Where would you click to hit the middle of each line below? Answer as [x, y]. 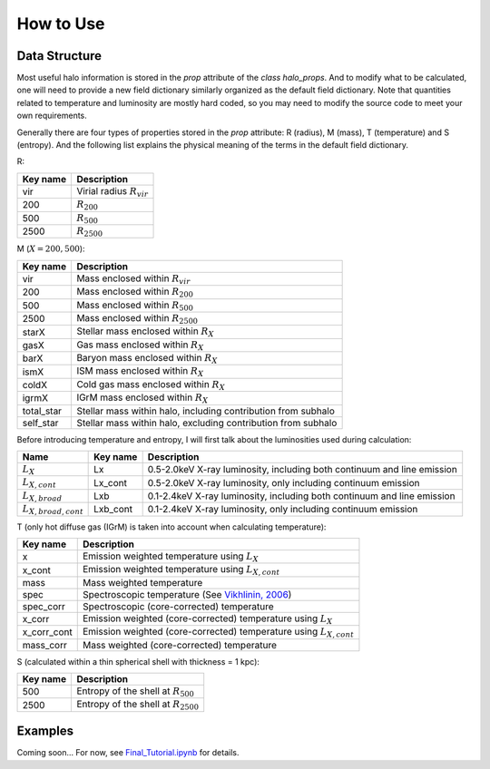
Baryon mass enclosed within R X [147, 359]
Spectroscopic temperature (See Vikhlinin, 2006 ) [187, 594]
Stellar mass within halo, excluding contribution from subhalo [207, 423]
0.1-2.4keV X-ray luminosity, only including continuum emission [283, 510]
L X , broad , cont [53, 510]
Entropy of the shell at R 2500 [138, 705]
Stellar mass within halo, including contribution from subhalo [206, 411]
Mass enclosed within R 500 [135, 306]
